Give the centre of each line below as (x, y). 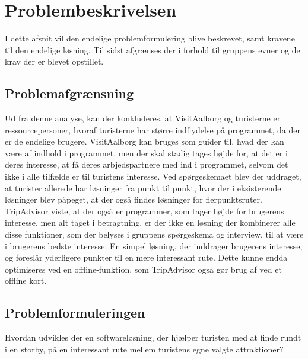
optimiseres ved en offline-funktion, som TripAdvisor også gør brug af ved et (143, 269)
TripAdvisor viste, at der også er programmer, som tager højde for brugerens (145, 211)
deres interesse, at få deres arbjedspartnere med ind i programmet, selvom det (147, 164)
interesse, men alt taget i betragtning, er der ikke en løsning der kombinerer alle (150, 222)
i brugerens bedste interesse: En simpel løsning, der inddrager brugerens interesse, (154, 246)
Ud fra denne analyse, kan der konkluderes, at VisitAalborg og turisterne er (143, 118)
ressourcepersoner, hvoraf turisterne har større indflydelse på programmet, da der (153, 129)
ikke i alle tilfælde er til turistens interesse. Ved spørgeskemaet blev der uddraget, (153, 176)
